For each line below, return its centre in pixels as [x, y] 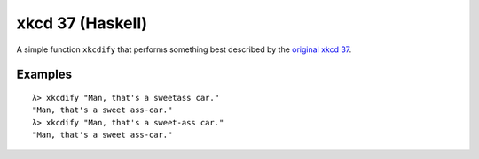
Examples [44, 75]
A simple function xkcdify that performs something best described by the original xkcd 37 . [184, 49]
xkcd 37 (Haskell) [82, 23]
